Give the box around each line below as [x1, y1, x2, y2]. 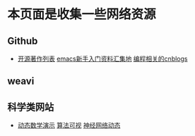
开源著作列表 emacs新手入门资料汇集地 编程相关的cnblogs [17, 54, 188, 63]
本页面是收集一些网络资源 [7, 6, 157, 23]
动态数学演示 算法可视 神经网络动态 [17, 121, 121, 130]
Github [7, 35, 38, 47]
